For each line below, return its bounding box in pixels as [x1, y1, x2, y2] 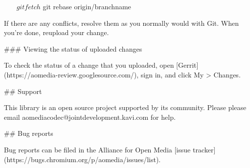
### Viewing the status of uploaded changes [4, 43, 142, 54]
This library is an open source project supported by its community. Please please [4, 102, 247, 112]
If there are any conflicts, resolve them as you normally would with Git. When [4, 18, 239, 28]
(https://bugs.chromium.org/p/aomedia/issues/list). [4, 154, 161, 164]
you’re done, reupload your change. [4, 27, 109, 37]
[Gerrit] [176, 60, 199, 70]
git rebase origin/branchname [43, 1, 131, 11]
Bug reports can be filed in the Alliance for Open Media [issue [4, 144, 191, 154]
